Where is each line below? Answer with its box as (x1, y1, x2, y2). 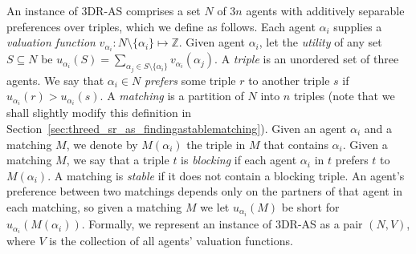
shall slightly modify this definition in (6, 104, 192, 121)
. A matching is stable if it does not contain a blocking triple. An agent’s (47, 167, 405, 183)
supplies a (333, 18, 382, 34)
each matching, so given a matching (6, 198, 182, 215)
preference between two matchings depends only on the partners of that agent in (6, 183, 403, 200)
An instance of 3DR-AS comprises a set (6, 2, 201, 18)
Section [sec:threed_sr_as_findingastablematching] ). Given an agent (6, 120, 347, 136)
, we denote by (66, 135, 138, 152)
